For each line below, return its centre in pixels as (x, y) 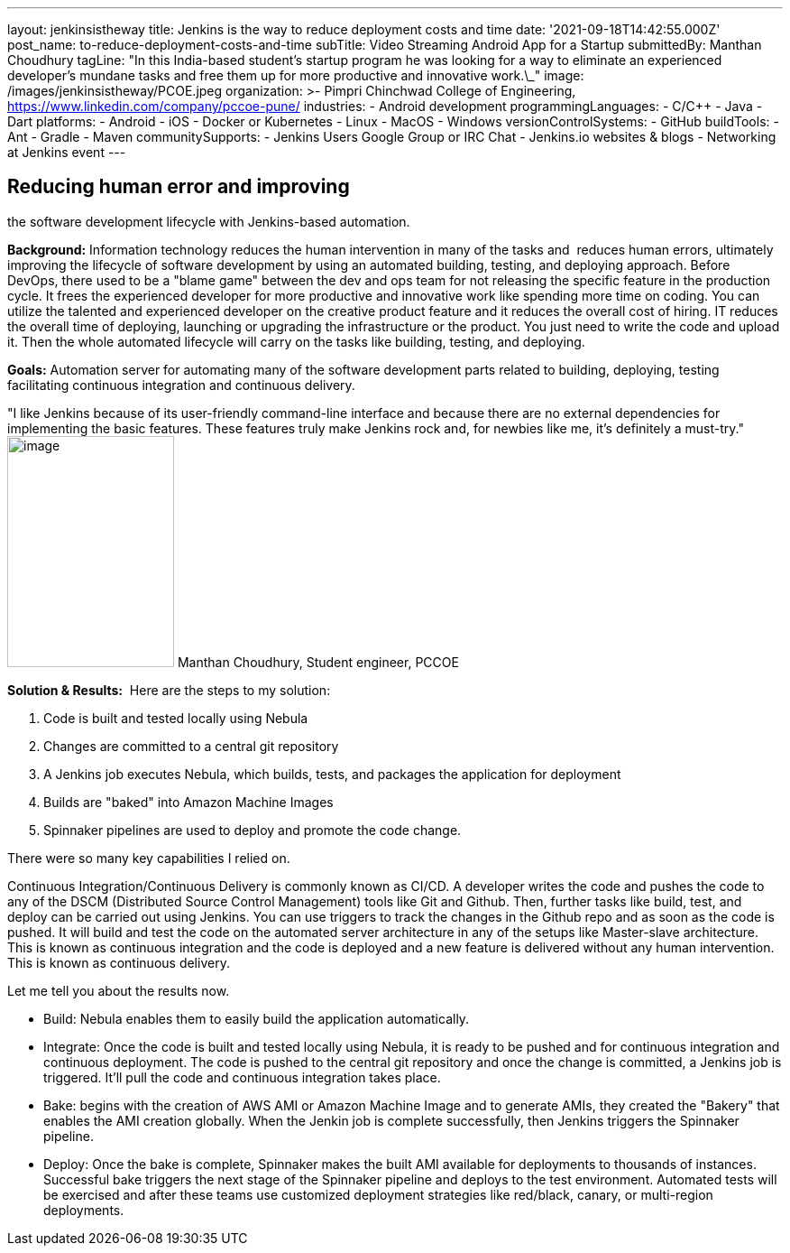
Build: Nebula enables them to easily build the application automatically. (257, 1018)
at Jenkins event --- (67, 152)
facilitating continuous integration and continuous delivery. (181, 385)
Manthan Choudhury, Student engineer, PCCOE (318, 662)
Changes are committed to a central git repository (191, 746)
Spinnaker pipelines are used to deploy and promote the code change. (253, 830)
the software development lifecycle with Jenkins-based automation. (209, 221)
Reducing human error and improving (179, 187)
